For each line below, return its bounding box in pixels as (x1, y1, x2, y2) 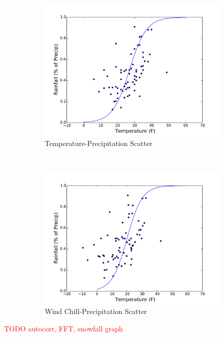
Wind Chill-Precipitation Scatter (45, 306, 147, 317)
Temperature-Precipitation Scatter (45, 137, 153, 148)
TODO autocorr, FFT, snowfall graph (4, 323, 123, 333)
